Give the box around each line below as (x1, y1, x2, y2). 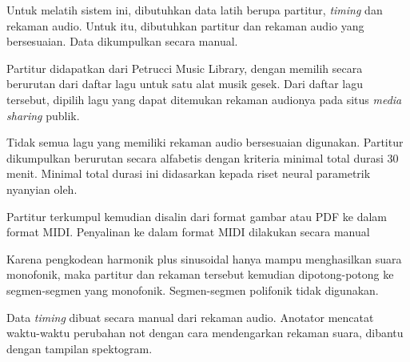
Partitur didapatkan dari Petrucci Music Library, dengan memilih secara (6, 59, 363, 76)
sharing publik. (6, 107, 80, 123)
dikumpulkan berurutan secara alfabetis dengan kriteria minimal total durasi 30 (6, 149, 399, 166)
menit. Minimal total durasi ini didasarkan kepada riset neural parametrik (6, 165, 371, 182)
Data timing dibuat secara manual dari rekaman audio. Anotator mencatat (6, 308, 374, 325)
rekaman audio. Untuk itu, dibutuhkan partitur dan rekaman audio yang (6, 17, 364, 34)
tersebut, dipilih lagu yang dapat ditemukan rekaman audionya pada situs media (6, 90, 402, 107)
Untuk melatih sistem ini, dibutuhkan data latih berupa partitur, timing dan (6, 2, 383, 18)
